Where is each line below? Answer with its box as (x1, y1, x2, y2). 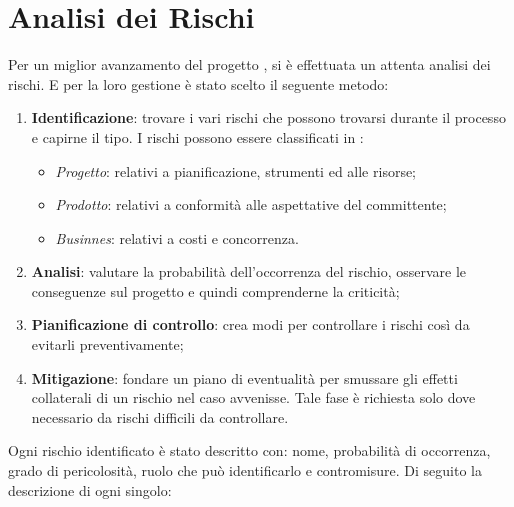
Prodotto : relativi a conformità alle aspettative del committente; (55, 194, 447, 215)
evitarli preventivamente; (31, 334, 184, 355)
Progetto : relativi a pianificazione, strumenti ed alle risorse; (55, 160, 417, 181)
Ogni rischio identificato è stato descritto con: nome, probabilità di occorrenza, (8, 440, 491, 461)
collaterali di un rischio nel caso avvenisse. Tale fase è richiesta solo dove (31, 387, 476, 408)
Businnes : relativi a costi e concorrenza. (55, 227, 299, 248)
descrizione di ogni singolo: (8, 479, 172, 500)
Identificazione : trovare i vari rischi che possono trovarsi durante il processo (31, 107, 506, 128)
